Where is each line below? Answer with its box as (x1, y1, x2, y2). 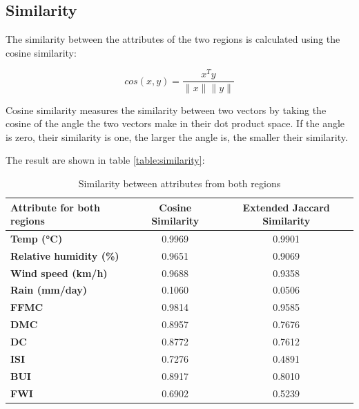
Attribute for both (10, 200, 100, 214)
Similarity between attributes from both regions (78, 175, 281, 190)
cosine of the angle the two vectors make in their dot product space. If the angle (6, 116, 345, 131)
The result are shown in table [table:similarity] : (6, 153, 205, 167)
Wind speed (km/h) (10, 265, 108, 280)
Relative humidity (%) (10, 248, 119, 263)
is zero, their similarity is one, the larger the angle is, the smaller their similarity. (6, 129, 348, 144)
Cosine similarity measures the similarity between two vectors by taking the (6, 102, 327, 117)
